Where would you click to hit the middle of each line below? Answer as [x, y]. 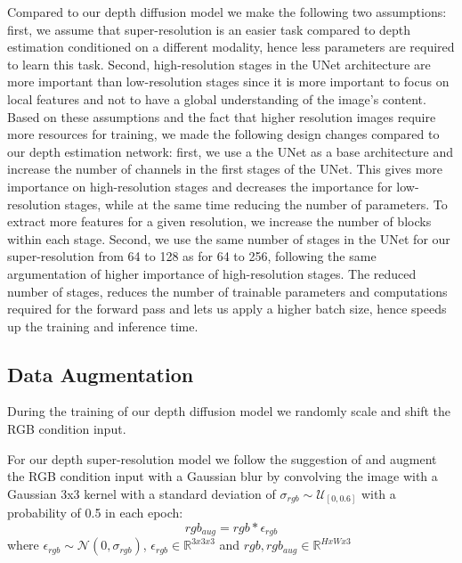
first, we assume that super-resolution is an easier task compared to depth [209, 29]
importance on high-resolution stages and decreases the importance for [200, 186]
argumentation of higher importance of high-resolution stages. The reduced [212, 273]
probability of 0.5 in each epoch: [95, 513]
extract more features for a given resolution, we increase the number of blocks [219, 221]
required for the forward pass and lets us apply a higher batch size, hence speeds [227, 309]
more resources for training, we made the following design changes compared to [223, 134]
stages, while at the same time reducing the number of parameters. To [256, 204]
